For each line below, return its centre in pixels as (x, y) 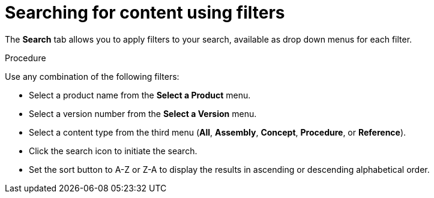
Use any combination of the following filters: (92, 76)
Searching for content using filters (145, 13)
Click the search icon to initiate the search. (113, 151)
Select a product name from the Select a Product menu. (140, 95)
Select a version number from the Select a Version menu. (143, 113)
